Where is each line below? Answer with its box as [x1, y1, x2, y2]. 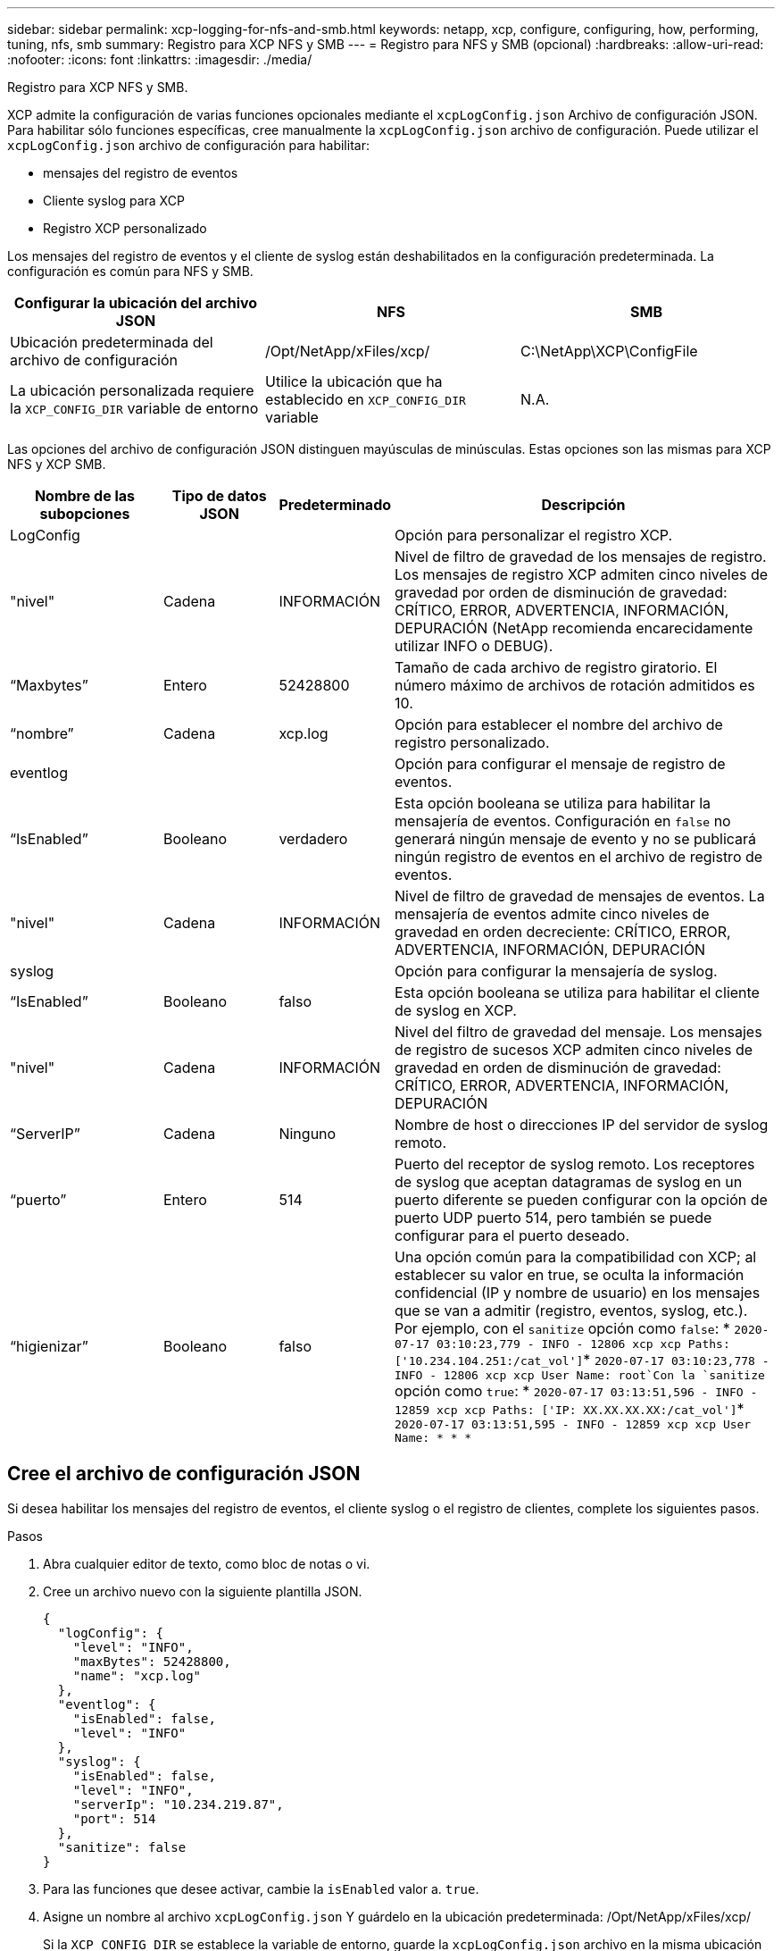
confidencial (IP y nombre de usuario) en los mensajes [395, 1284, 761, 1302]
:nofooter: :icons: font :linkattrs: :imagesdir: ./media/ [7, 52, 312, 67]
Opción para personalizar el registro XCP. [395, 526, 673, 544]
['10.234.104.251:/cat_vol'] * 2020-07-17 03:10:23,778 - [395, 1351, 770, 1369]
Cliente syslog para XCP [43, 193, 185, 208]
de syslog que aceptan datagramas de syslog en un [395, 1173, 743, 1191]
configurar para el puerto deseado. [395, 1227, 630, 1244]
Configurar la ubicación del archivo [13, 294, 258, 312]
